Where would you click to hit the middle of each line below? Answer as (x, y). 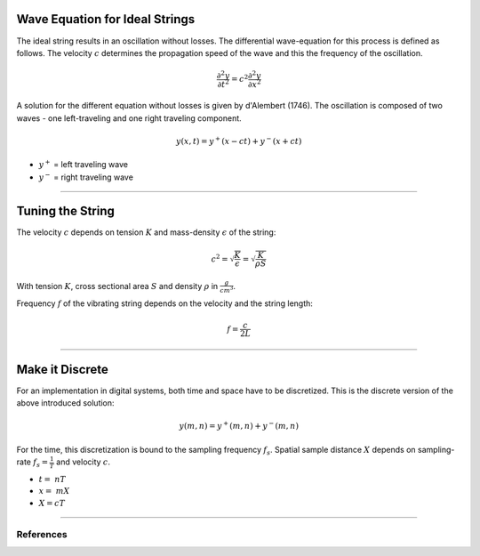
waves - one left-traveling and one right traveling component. (129, 118)
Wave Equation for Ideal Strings (106, 19)
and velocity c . (84, 462)
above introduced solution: (65, 403)
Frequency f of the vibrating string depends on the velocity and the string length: (164, 303)
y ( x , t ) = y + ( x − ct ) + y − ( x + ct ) (239, 140)
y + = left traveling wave (84, 164)
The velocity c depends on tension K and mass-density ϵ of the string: (146, 232)
